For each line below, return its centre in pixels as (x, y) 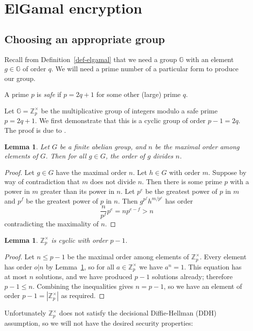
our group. (20, 78)
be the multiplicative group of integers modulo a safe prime (129, 110)
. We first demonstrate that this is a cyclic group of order (120, 120)
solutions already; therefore (192, 276)
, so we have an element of (203, 286)
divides (163, 156)
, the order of (125, 156)
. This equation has (213, 266)
